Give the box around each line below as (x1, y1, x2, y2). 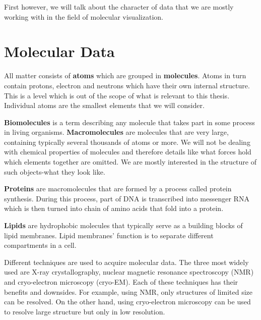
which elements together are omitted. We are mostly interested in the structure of (4, 156, 256, 167)
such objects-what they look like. (4, 166, 105, 177)
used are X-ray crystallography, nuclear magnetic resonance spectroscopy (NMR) (4, 266, 254, 277)
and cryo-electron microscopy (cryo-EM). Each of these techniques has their (4, 277, 238, 287)
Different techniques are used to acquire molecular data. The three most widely (4, 256, 249, 267)
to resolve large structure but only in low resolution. (4, 306, 165, 316)
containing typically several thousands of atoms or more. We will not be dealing (4, 136, 250, 147)
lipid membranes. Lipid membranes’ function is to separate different (4, 230, 214, 240)
